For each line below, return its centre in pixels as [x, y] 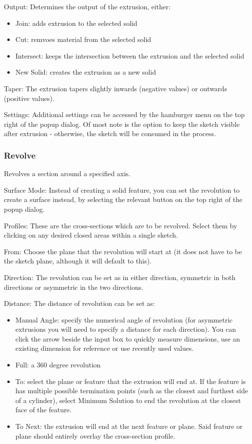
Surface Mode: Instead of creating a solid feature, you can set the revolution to [122, 190]
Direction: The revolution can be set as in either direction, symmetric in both [120, 277]
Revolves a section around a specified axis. [67, 173]
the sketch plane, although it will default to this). [78, 261]
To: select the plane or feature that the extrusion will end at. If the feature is [131, 381]
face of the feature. [43, 410]
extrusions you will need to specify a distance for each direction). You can [126, 329]
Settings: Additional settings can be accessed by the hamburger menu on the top [124, 114]
